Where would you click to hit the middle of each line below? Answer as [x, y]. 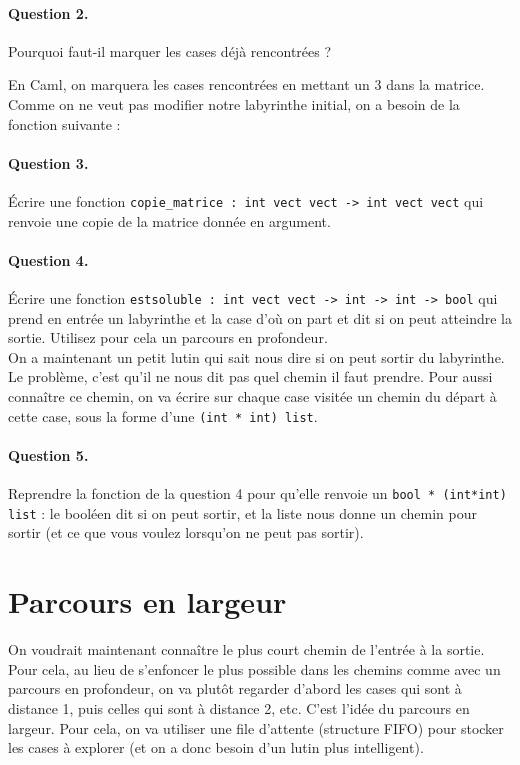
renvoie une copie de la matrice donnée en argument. [169, 220]
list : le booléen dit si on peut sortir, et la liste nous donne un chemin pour [242, 512]
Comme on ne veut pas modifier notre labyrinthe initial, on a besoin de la [234, 103]
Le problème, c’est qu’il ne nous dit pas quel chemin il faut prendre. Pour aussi [250, 376]
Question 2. [48, 12]
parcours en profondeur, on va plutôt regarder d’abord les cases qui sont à [235, 688]
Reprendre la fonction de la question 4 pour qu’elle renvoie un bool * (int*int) [257, 493]
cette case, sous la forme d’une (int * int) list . [163, 415]
